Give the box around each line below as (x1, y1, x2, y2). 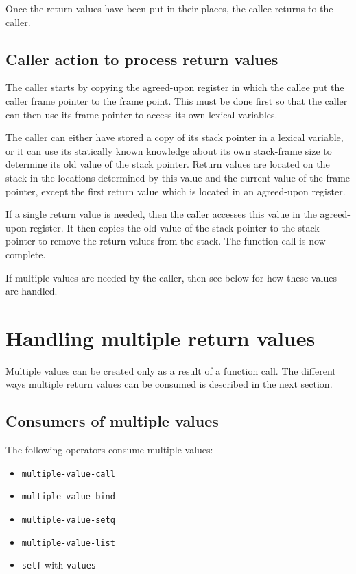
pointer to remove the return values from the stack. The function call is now (5, 234, 326, 248)
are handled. (5, 284, 58, 298)
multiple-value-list (21, 538, 115, 548)
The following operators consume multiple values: (5, 442, 213, 457)
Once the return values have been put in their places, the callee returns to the (5, 1, 333, 15)
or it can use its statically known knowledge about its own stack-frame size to (5, 143, 332, 158)
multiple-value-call (21, 469, 115, 479)
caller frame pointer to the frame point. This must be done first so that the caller (5, 93, 348, 108)
